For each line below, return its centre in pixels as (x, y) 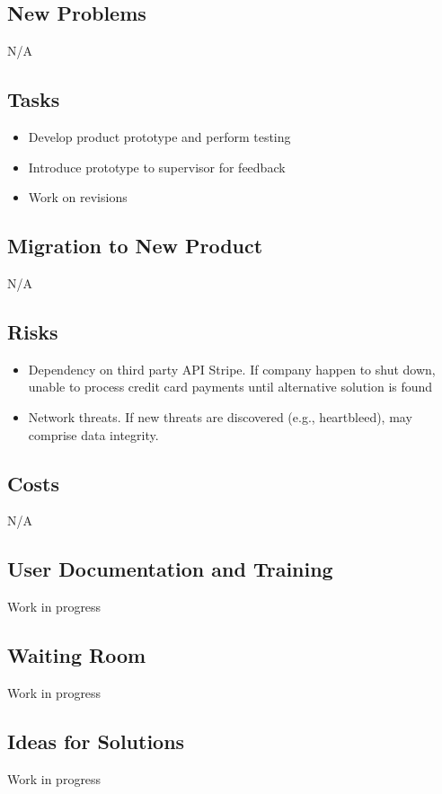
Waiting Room (77, 655)
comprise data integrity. (93, 434)
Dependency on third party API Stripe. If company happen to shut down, (232, 369)
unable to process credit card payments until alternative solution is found (230, 387)
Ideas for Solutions (96, 741)
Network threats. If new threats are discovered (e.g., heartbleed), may (220, 416)
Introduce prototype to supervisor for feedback (157, 167)
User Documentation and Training (170, 569)
